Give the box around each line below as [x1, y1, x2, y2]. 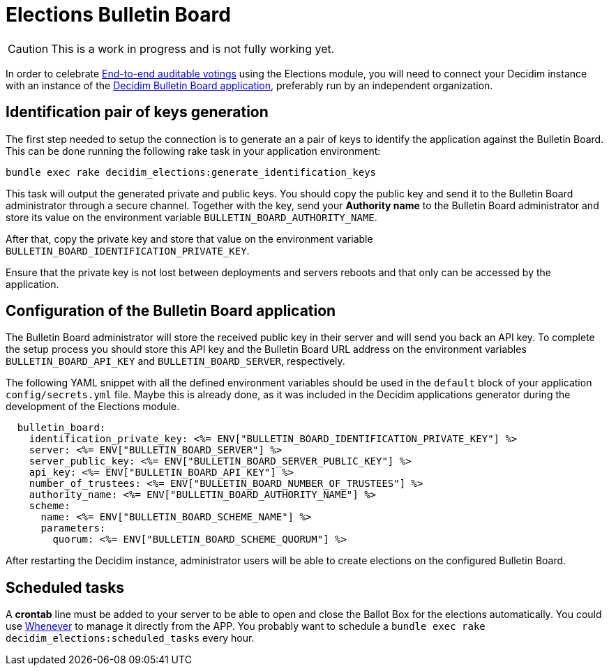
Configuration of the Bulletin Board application [6, 302, 336, 320]
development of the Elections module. [6, 400, 180, 413]
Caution [8, 41, 49, 56]
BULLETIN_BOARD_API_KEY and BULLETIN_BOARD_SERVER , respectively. [6, 355, 345, 368]
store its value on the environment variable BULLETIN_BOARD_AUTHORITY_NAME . [6, 211, 377, 223]
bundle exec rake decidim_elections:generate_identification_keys [6, 166, 377, 178]
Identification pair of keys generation [6, 103, 269, 121]
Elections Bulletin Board [6, 3, 231, 27]
